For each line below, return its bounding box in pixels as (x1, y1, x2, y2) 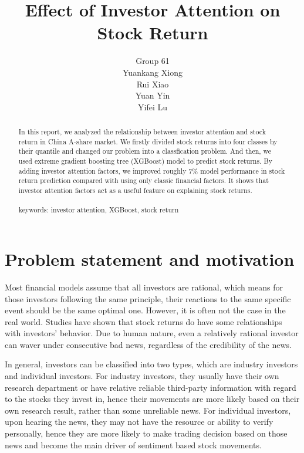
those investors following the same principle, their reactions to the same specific (5, 292, 291, 305)
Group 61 (136, 55, 170, 67)
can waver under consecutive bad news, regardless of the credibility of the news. (5, 338, 292, 350)
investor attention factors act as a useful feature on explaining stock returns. (18, 185, 252, 195)
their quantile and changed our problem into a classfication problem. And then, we (18, 146, 272, 156)
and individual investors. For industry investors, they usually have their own (5, 370, 279, 382)
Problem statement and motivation (5, 246, 295, 271)
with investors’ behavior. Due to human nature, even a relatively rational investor (5, 327, 299, 339)
